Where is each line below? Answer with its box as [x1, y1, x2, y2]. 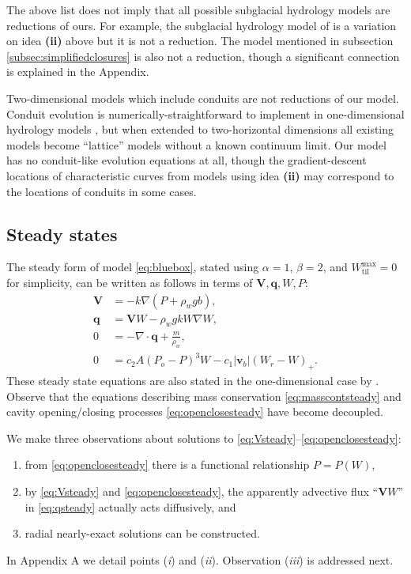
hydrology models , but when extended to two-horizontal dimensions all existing [6, 121, 394, 138]
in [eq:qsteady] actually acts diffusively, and [25, 498, 236, 515]
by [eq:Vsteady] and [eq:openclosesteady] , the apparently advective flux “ [25, 483, 379, 499]
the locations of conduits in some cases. [6, 183, 197, 199]
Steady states [6, 221, 118, 246]
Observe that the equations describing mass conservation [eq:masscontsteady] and [6, 387, 402, 404]
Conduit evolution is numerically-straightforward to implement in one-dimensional [6, 105, 405, 122]
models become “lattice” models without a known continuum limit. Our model [6, 136, 386, 153]
